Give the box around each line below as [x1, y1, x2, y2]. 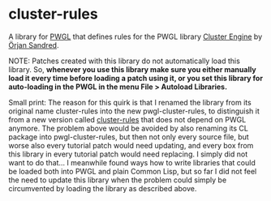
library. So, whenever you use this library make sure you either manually [8, 64, 257, 74]
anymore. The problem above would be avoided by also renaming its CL [8, 123, 249, 133]
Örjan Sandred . [8, 40, 59, 49]
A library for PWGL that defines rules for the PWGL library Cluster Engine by [8, 32, 263, 41]
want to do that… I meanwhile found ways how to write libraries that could [8, 157, 256, 167]
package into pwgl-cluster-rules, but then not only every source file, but [8, 131, 249, 142]
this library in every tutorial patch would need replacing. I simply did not [8, 149, 248, 159]
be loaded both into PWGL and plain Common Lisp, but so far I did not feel [8, 166, 257, 176]
